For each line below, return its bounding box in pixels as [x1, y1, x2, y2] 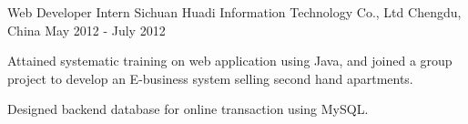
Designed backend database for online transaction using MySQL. [7, 99, 369, 119]
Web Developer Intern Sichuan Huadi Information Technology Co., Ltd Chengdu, [7, 3, 462, 21]
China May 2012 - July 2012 [7, 20, 166, 39]
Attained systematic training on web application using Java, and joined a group [7, 51, 453, 70]
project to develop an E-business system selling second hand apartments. [7, 68, 413, 88]
